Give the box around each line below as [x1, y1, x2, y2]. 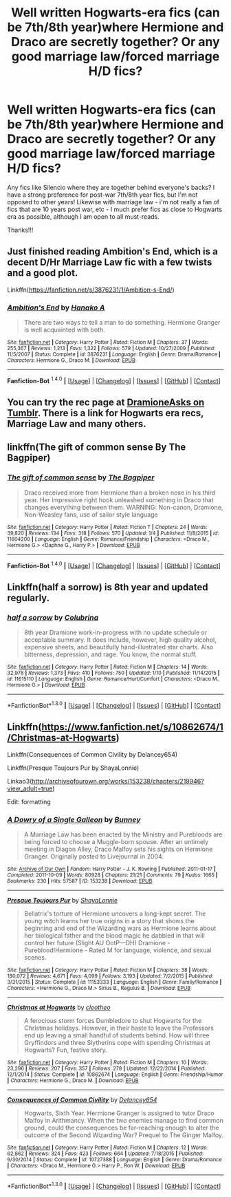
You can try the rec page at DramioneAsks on [7, 397, 205, 409]
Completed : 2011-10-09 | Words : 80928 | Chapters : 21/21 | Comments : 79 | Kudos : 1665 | [7, 872, 218, 878]
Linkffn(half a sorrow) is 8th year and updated [7, 581, 208, 593]
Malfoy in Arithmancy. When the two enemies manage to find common [23, 1116, 223, 1124]
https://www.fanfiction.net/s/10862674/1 [41, 721, 223, 733]
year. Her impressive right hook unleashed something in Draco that [23, 495, 214, 504]
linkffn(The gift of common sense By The [7, 442, 186, 453]
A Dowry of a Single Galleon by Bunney [7, 815, 141, 824]
